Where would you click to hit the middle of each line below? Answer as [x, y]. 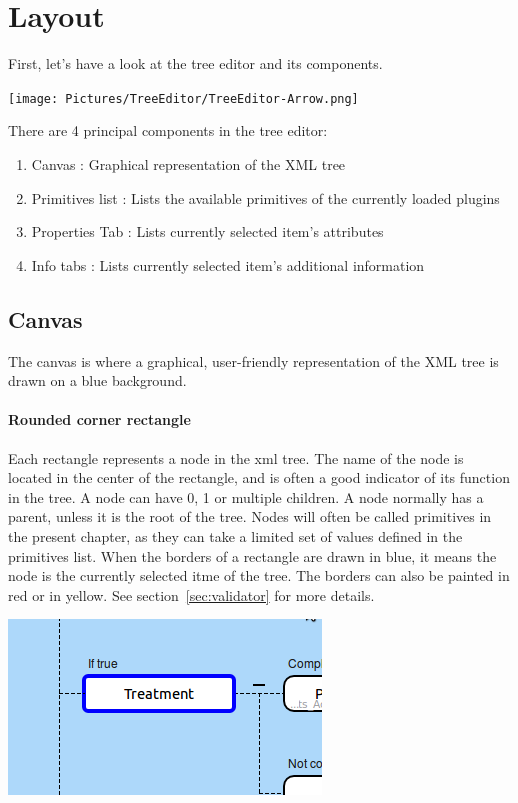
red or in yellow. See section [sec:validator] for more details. [191, 594]
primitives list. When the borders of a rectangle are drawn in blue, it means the [252, 555]
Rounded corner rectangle [99, 419]
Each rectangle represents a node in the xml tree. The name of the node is [236, 457]
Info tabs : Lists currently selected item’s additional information [228, 264]
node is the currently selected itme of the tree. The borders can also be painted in [259, 575]
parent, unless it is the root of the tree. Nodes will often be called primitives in [250, 516]
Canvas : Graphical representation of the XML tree [188, 163]
